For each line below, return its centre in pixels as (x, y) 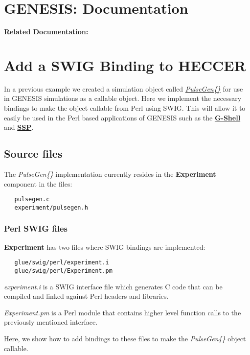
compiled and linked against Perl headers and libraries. (86, 296)
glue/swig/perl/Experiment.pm (63, 271)
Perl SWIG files (36, 228)
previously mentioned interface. (51, 322)
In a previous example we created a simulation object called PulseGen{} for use (124, 88)
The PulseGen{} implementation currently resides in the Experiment (110, 174)
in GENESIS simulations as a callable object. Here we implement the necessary (123, 98)
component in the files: (38, 183)
